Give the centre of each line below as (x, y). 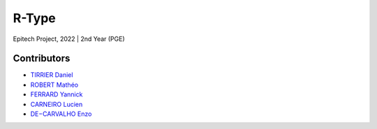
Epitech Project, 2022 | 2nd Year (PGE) (69, 39)
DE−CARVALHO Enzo (61, 114)
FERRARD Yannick (57, 94)
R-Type (34, 18)
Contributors (42, 59)
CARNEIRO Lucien (57, 104)
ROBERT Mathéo (54, 85)
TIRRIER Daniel (52, 75)
